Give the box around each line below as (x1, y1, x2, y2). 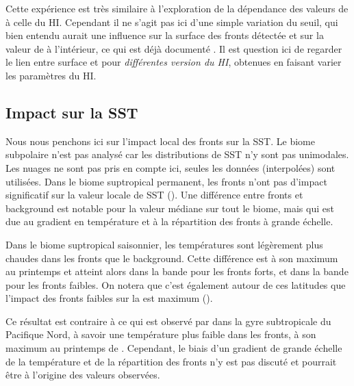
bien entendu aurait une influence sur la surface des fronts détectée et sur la (5, 28, 324, 42)
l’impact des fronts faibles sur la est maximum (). (5, 291, 213, 305)
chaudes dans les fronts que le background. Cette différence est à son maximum (5, 250, 338, 265)
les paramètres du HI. (5, 68, 97, 82)
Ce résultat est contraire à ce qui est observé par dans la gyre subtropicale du (5, 313, 331, 328)
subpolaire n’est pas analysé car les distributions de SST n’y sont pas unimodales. (5, 147, 349, 162)
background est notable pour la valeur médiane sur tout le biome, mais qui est (5, 201, 334, 215)
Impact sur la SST (5, 101, 138, 123)
